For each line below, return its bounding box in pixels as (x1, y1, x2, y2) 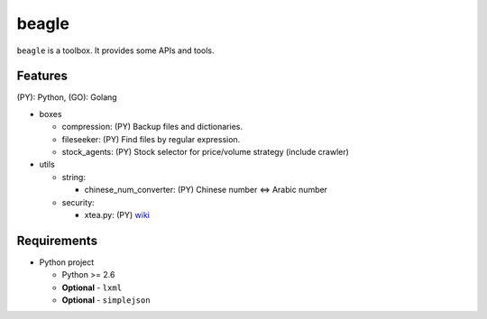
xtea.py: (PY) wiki (84, 209, 151, 220)
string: (61, 171, 86, 182)
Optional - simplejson (61, 295, 151, 305)
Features (16, 68, 68, 84)
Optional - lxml (61, 282, 122, 293)
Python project (39, 257, 95, 268)
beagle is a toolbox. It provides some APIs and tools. (16, 45, 215, 56)
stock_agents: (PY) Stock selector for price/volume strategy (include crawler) (61, 147, 349, 158)
